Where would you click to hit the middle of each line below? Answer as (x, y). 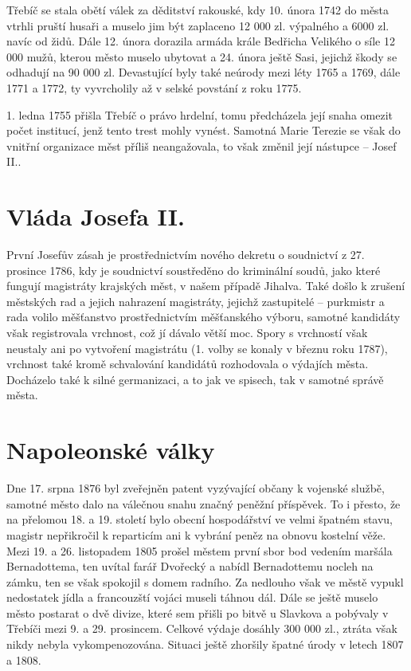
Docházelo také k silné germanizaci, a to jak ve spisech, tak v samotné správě (195, 379)
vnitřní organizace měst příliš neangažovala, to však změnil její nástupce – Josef (202, 145)
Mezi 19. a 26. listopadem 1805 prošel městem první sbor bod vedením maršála (200, 550)
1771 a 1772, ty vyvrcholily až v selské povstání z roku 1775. (154, 87)
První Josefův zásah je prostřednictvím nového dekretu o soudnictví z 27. (186, 255)
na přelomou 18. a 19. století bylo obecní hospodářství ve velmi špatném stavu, (200, 519)
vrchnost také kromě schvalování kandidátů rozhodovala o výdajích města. (188, 364)
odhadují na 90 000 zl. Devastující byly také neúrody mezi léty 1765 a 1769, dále (204, 72)
